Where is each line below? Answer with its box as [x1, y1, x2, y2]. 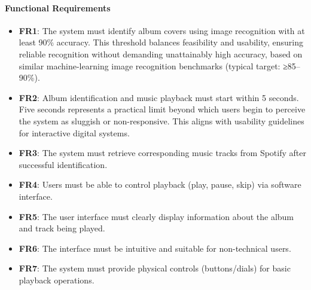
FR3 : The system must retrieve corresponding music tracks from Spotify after [19, 146, 306, 159]
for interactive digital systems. [19, 126, 130, 139]
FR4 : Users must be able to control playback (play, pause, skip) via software [19, 178, 301, 191]
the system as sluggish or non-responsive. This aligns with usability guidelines [19, 114, 304, 127]
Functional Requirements [5, 1, 111, 14]
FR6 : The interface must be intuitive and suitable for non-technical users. [19, 242, 291, 254]
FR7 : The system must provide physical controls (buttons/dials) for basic [19, 262, 291, 274]
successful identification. [19, 158, 108, 170]
